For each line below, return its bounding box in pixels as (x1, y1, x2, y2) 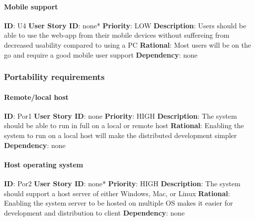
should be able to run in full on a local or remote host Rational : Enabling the (4, 120, 244, 131)
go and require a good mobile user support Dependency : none (4, 49, 198, 60)
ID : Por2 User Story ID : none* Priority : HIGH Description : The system (4, 178, 241, 188)
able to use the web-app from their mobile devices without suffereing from (4, 30, 230, 40)
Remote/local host (4, 91, 69, 102)
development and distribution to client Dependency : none (4, 207, 185, 218)
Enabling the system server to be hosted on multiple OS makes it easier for (4, 198, 233, 208)
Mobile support (4, 1, 58, 11)
